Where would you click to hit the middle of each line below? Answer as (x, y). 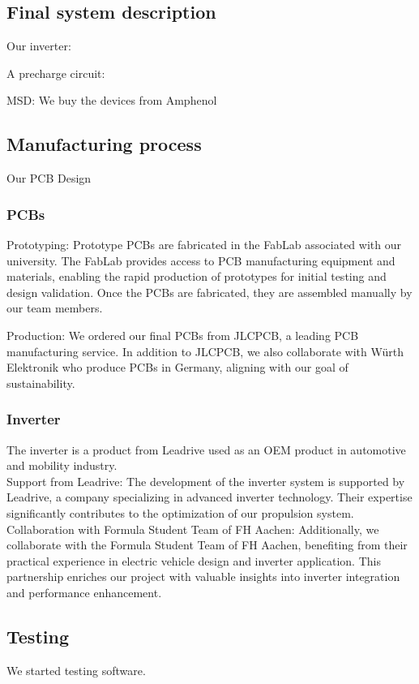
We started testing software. (76, 670)
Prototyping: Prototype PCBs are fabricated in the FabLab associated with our (204, 244)
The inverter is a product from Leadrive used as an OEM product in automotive (206, 449)
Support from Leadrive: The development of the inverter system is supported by (206, 481)
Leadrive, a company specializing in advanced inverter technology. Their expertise (209, 497)
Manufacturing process (104, 144)
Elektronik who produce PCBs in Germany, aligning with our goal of (177, 367)
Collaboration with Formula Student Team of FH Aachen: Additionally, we (193, 529)
